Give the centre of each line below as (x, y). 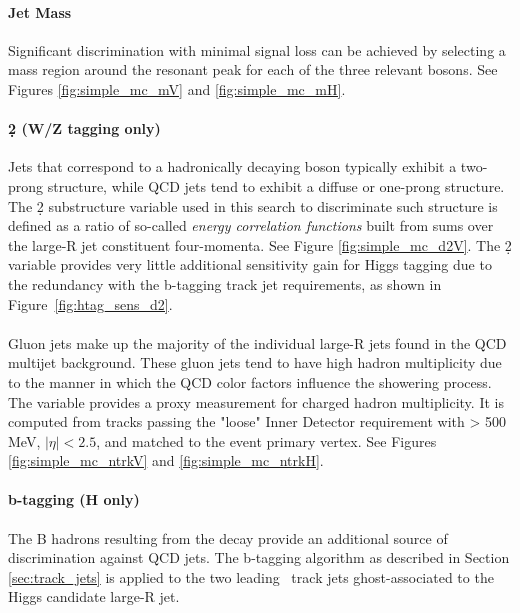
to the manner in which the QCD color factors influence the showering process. (250, 381)
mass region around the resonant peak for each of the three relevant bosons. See (253, 69)
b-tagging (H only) (74, 499)
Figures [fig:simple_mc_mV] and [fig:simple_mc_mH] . (177, 88)
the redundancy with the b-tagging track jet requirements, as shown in (225, 283)
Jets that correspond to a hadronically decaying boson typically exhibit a (232, 166)
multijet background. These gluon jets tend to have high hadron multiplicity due (255, 362)
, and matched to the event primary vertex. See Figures (266, 440)
